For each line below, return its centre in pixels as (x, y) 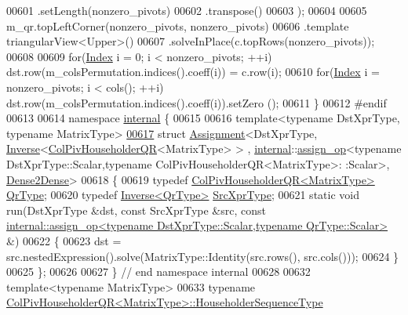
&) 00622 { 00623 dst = (64, 240)
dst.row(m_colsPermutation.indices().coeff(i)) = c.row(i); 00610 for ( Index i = (193, 72)
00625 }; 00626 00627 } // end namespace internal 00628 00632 (158, 272)
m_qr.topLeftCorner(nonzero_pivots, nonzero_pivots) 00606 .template (178, 25)
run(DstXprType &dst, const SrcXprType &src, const (136, 210)
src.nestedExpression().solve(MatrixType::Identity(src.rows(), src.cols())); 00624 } (203, 256)
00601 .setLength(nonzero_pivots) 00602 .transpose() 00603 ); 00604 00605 (187, 10)
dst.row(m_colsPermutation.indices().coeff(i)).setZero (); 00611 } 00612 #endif (197, 102)
